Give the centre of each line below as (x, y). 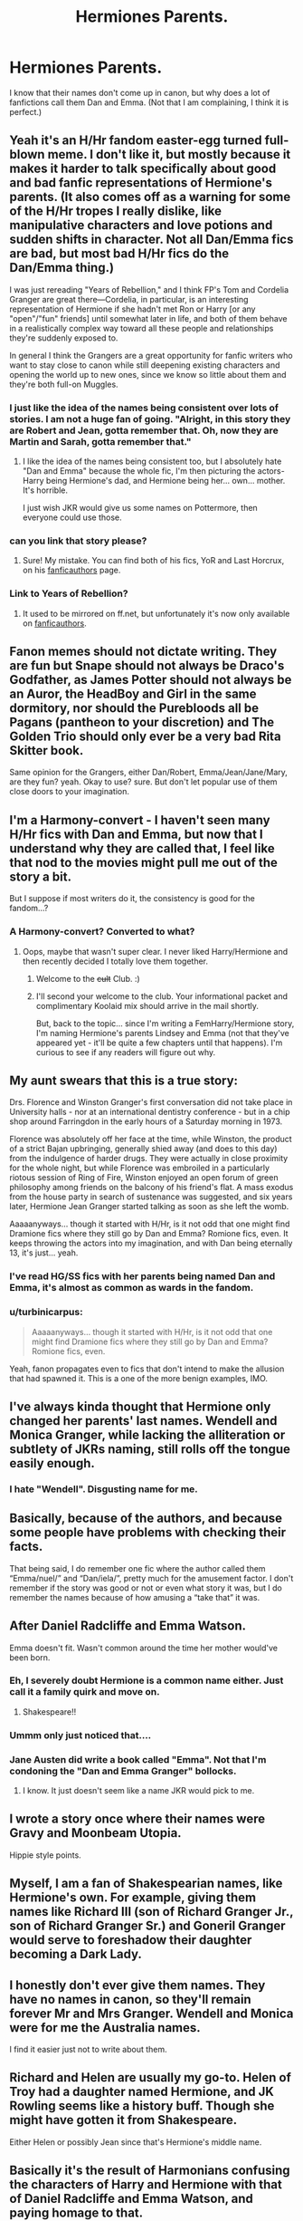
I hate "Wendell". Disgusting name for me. (104, 1489)
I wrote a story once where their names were (137, 1819)
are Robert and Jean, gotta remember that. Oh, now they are (144, 430)
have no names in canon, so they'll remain (130, 1999)
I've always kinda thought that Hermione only (140, 1406)
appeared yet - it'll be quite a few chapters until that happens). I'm (159, 1043)
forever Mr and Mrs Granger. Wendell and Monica (151, 2013)
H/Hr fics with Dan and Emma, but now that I (137, 834)
